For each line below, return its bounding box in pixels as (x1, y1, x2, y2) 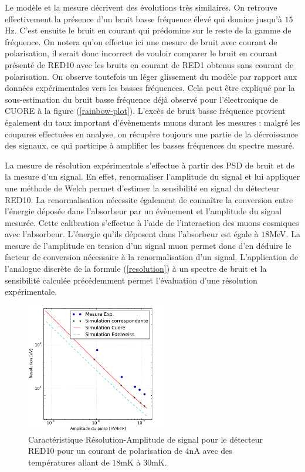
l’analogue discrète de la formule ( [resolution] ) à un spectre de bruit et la (5, 262, 267, 275)
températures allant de (28, 456, 110, 468)
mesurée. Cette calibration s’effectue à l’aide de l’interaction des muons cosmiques (5, 216, 299, 228)
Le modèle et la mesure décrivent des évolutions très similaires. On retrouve (5, 1, 277, 13)
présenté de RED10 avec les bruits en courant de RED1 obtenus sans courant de (5, 58, 294, 70)
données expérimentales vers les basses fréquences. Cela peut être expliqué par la (5, 82, 295, 94)
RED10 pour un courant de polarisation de (28, 444, 182, 457)
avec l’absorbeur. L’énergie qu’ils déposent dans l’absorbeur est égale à (5, 228, 259, 240)
